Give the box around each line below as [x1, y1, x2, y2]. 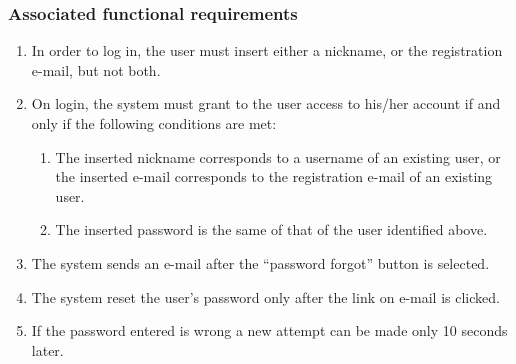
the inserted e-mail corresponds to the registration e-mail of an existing [55, 166, 493, 187]
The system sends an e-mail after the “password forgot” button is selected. [31, 252, 490, 273]
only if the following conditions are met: [31, 113, 277, 133]
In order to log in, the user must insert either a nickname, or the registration [31, 40, 503, 61]
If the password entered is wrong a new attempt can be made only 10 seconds [31, 320, 508, 341]
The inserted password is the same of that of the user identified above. [55, 219, 488, 240]
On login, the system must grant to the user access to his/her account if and [31, 93, 501, 114]
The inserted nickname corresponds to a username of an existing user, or [55, 146, 501, 167]
